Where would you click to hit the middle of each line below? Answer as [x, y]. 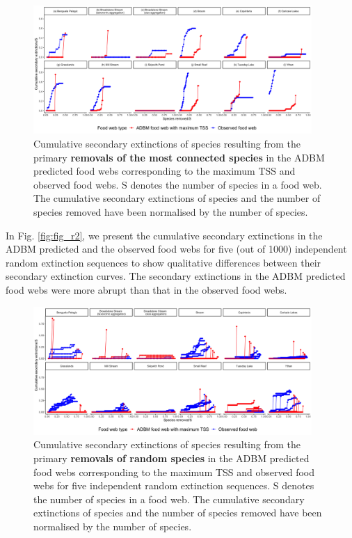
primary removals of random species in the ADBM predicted [171, 458]
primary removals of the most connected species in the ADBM [179, 157]
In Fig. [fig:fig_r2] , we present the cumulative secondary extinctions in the [164, 235]
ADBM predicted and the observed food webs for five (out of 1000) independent [176, 249]
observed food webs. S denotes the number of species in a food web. [178, 184]
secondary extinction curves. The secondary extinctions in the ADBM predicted [176, 276]
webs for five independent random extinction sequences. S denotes [174, 485]
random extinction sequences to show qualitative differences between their [163, 262]
